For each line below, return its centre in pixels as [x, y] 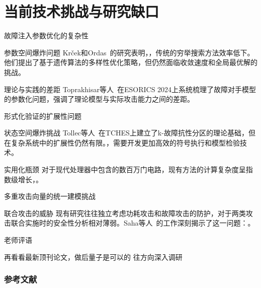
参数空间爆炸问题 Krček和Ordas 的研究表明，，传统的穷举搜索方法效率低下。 [129, 52]
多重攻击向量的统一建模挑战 [50, 196]
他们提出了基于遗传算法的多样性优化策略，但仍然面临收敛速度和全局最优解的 [131, 62]
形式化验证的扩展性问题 [43, 116]
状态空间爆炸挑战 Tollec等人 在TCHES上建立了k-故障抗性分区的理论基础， [126, 133]
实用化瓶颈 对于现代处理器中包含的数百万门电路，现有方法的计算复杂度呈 [125, 169]
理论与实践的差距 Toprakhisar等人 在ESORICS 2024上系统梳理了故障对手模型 [130, 89]
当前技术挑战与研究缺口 [82, 11]
